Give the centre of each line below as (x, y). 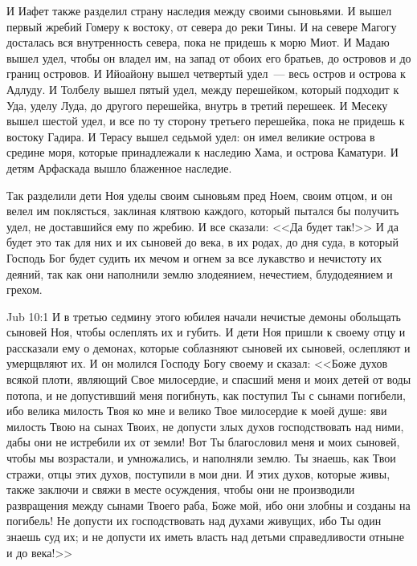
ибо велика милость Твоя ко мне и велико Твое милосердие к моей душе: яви (197, 411)
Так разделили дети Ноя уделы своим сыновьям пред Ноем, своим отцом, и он (200, 195)
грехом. (25, 289)
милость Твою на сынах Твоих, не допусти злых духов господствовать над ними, (205, 426)
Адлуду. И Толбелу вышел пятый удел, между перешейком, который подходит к (203, 89)
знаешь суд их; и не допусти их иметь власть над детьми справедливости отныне (206, 536)
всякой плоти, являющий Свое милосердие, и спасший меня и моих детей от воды (209, 379)
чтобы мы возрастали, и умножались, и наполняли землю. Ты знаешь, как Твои (201, 458)
